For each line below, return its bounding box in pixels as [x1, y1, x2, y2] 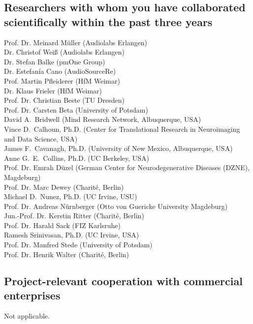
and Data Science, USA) [4, 133, 78, 144]
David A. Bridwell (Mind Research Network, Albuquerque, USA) [4, 114, 201, 124]
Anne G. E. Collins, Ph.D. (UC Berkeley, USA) [4, 152, 150, 163]
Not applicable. [4, 310, 50, 321]
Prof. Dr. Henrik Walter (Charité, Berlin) [4, 249, 129, 259]
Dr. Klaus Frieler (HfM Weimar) [4, 85, 102, 95]
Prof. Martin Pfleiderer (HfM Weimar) [4, 75, 120, 86]
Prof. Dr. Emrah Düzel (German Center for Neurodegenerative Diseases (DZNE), [4, 162, 250, 173]
